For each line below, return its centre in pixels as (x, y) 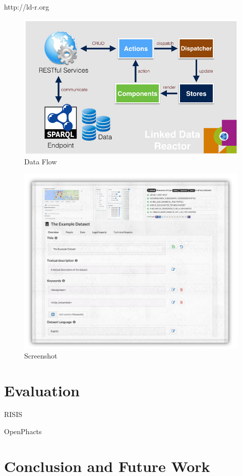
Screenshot (41, 355)
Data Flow (41, 161)
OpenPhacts (23, 431)
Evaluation (42, 390)
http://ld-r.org (27, 7)
